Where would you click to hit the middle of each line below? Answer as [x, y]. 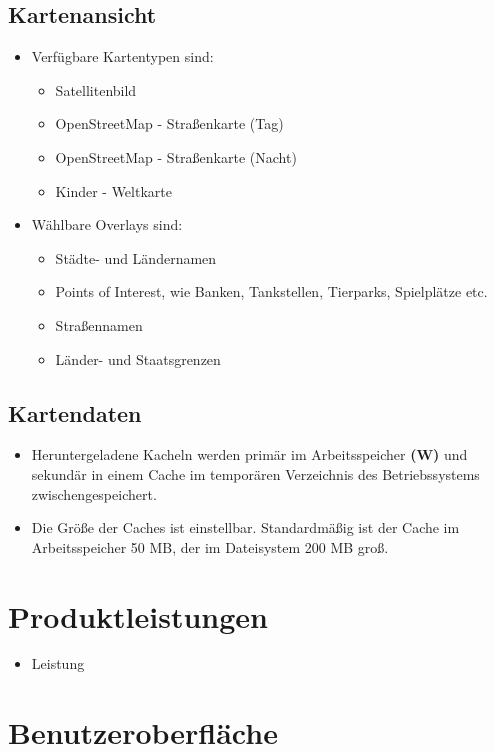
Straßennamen [99, 324]
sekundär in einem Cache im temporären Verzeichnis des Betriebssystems [255, 473]
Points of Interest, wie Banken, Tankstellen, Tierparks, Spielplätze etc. [271, 291]
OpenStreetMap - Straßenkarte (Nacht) [176, 156]
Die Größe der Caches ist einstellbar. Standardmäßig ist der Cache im [245, 527]
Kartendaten [75, 412]
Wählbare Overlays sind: [107, 224]
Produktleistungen [138, 615]
